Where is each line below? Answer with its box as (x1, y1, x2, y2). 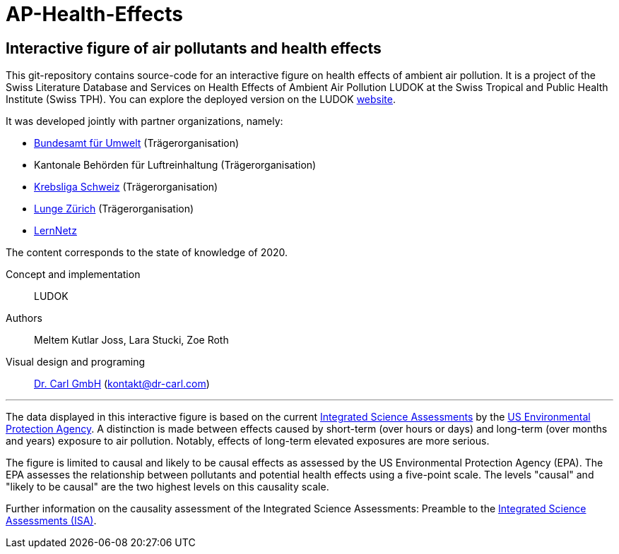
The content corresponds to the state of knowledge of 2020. (6, 246, 288, 259)
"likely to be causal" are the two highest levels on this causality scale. (6, 481, 329, 493)
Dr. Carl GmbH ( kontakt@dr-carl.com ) (34, 378, 210, 390)
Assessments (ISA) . (6, 514, 97, 527)
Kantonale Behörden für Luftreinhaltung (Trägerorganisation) (34, 159, 317, 171)
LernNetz (34, 224, 77, 237)
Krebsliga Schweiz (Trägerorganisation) (34, 181, 218, 193)
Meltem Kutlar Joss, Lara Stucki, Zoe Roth (34, 334, 229, 347)
